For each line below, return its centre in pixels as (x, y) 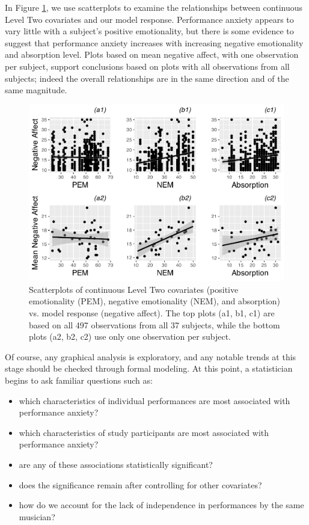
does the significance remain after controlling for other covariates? (140, 484)
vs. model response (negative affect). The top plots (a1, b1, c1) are (152, 313)
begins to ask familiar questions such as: (79, 380)
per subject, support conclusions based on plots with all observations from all (147, 66)
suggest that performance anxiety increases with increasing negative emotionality (154, 42)
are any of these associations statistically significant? (116, 464)
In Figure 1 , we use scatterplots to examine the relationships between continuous (154, 7)
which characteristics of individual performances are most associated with (154, 400)
